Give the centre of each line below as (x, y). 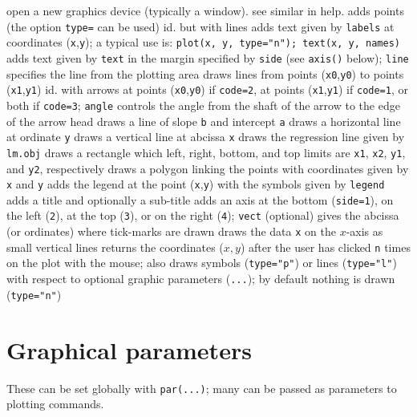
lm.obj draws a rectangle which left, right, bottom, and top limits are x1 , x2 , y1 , (206, 152)
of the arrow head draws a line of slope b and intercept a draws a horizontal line (204, 121)
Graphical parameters (129, 349)
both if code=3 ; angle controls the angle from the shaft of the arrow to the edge (203, 105)
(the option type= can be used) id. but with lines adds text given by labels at (200, 26)
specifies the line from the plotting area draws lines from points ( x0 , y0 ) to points (205, 73)
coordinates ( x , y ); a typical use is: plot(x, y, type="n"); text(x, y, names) (203, 42)
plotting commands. (55, 404)
